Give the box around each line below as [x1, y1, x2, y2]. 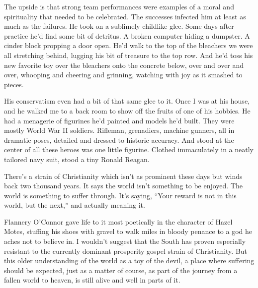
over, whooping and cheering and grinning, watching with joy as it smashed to [4, 69, 243, 80]
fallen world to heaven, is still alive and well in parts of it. [4, 275, 180, 285]
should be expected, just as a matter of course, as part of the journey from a [4, 265, 238, 275]
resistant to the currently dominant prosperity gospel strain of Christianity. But [4, 245, 248, 256]
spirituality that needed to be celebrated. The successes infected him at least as [4, 11, 246, 21]
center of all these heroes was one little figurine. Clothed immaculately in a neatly [4, 144, 254, 155]
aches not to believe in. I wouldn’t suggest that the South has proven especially [4, 236, 246, 246]
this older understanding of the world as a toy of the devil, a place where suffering [4, 255, 255, 266]
